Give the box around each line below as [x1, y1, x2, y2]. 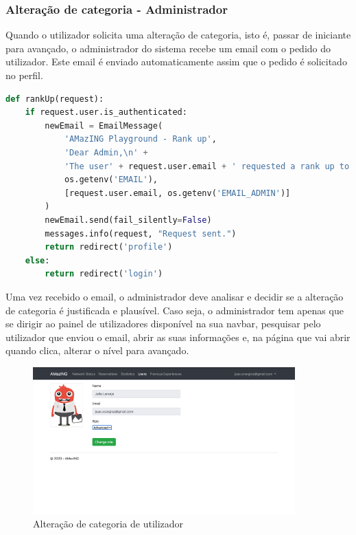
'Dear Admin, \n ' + [64, 147, 148, 157]
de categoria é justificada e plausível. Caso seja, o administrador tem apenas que [5, 303, 344, 317]
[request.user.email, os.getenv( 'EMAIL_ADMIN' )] [64, 188, 291, 198]
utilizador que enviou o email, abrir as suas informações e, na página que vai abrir [5, 329, 351, 344]
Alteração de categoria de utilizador [33, 516, 184, 531]
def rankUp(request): [5, 94, 104, 104]
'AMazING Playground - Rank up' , [64, 134, 217, 144]
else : [25, 255, 50, 265]
